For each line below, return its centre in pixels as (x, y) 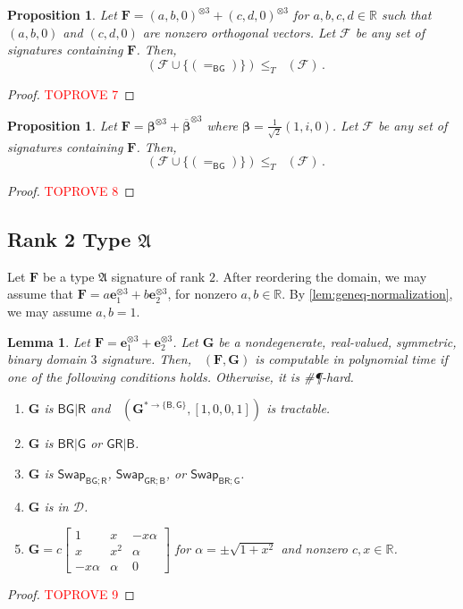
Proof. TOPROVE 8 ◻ (71, 190)
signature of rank (158, 276)
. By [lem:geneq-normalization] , (367, 294)
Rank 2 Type (69, 238)
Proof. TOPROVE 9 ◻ (71, 593)
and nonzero (315, 548)
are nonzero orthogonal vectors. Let (239, 32)
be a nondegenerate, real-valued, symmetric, (337, 341)
